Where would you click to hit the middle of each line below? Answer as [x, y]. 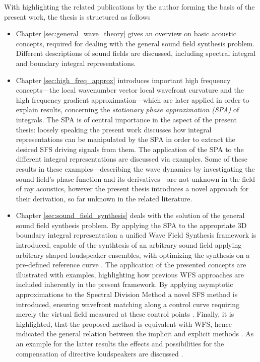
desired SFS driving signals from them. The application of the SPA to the [130, 149]
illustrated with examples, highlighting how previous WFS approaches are [130, 274]
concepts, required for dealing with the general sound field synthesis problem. [135, 43]
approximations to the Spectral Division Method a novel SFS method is [127, 294]
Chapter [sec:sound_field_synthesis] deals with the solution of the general [130, 215]
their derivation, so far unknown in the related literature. [104, 198]
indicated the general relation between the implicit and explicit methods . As [135, 334]
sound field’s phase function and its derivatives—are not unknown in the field [135, 178]
